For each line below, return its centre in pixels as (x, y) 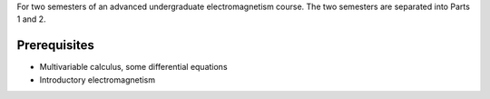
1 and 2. (31, 19)
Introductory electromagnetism (98, 79)
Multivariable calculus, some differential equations (133, 67)
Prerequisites (55, 45)
